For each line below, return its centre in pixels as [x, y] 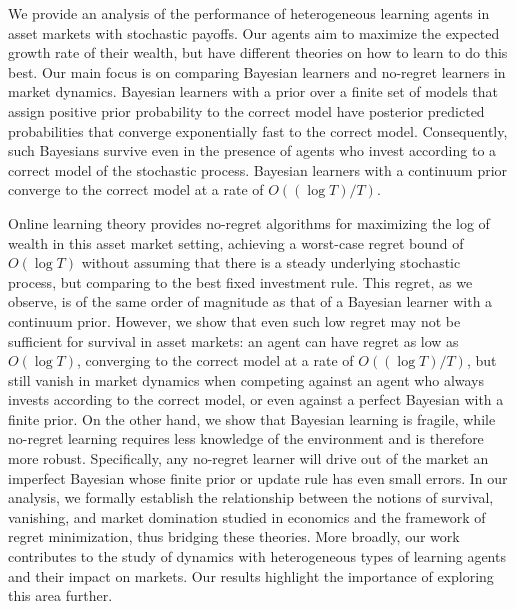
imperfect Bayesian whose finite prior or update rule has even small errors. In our [258, 477]
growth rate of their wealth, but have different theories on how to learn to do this [258, 52]
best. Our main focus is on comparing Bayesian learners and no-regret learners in [257, 71]
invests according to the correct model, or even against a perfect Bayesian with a [256, 399]
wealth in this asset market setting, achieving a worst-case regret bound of [236, 242]
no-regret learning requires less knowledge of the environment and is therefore [246, 438]
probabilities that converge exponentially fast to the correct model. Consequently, [258, 130]
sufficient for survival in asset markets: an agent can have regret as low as [233, 340]
